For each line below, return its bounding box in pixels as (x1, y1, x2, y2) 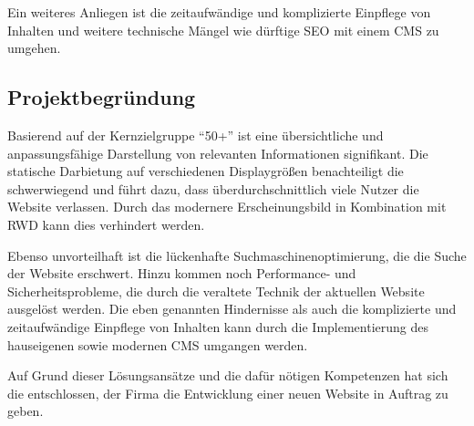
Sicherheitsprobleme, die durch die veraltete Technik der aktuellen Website (7, 281, 425, 300)
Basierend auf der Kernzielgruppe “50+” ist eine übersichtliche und (7, 125, 384, 144)
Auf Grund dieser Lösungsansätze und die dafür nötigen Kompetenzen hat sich (7, 366, 448, 385)
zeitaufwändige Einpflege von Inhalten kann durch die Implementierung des (7, 317, 428, 336)
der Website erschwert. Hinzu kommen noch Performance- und (7, 264, 356, 283)
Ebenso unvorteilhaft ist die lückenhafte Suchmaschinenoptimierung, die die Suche (7, 245, 467, 265)
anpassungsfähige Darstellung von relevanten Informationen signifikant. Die (7, 143, 428, 162)
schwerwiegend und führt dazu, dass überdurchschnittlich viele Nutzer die (7, 179, 419, 198)
